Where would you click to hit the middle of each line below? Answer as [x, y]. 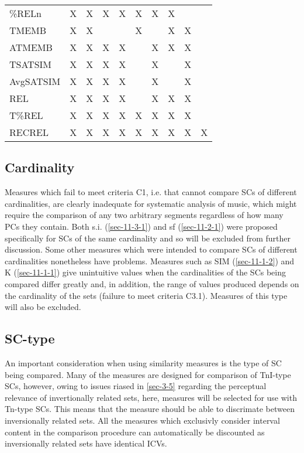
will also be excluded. [43, 307]
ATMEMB [31, 47]
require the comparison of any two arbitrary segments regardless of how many [144, 215]
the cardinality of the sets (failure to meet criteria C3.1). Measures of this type [146, 295]
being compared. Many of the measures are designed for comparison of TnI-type [148, 374]
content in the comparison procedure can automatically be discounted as [135, 432]
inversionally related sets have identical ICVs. [86, 443]
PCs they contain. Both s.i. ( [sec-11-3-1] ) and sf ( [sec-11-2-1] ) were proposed [141, 226]
